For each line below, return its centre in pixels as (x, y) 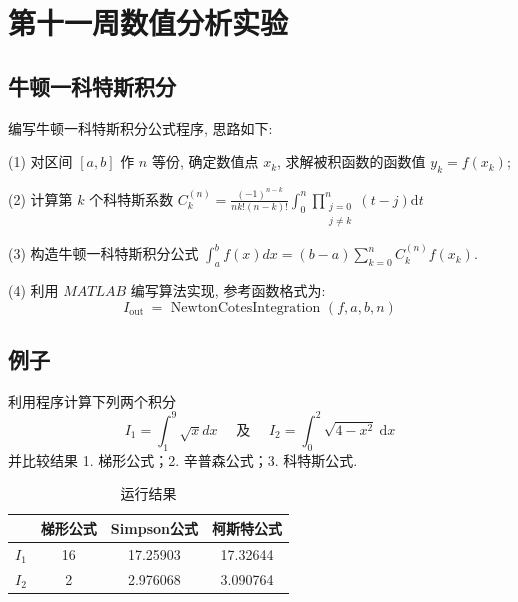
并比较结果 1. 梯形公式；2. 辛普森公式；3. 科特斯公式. (183, 459)
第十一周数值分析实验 (148, 22)
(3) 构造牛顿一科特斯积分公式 (103, 253)
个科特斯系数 (131, 198)
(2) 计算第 (40, 198)
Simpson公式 (154, 527)
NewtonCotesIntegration (245, 307)
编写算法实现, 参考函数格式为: (228, 290)
